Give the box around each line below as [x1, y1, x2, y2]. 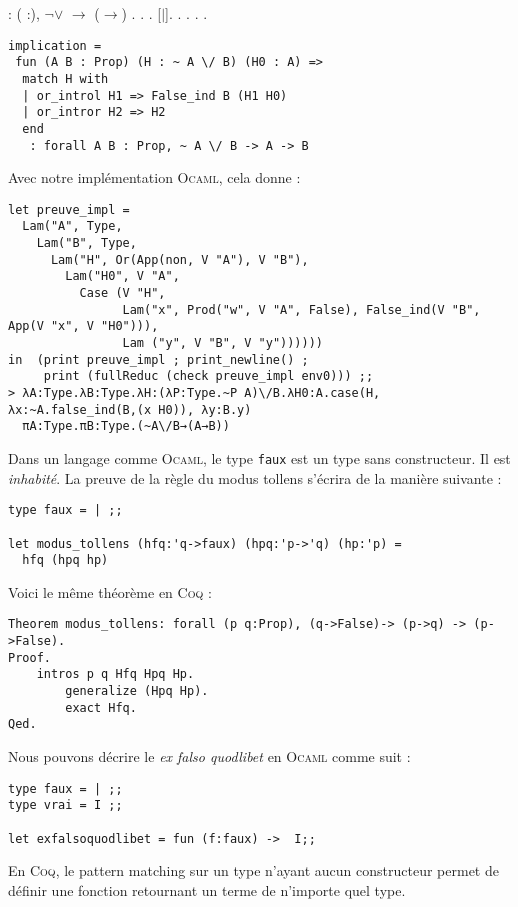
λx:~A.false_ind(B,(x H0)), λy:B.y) [8, 402, 252, 417]
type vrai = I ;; [8, 798, 123, 813]
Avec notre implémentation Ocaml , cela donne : [8, 167, 301, 188]
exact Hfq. [65, 700, 137, 715]
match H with [22, 71, 109, 86]
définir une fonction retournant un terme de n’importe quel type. [8, 879, 406, 900]
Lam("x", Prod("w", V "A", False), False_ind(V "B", [122, 302, 481, 317]
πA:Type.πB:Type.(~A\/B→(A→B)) [22, 419, 230, 434]
